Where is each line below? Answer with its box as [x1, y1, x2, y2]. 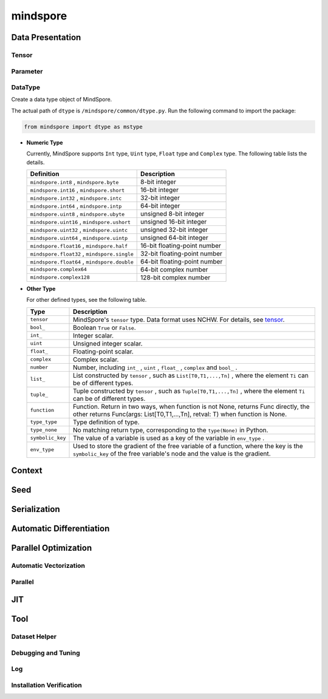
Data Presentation [11, 32, 81, 43]
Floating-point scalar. [73, 347, 134, 355]
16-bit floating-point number [140, 241, 222, 250]
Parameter [11, 67, 43, 75]
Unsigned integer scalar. [73, 339, 143, 347]
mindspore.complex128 [30, 274, 91, 281]
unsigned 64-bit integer [140, 233, 209, 242]
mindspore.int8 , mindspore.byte [30, 177, 119, 186]
